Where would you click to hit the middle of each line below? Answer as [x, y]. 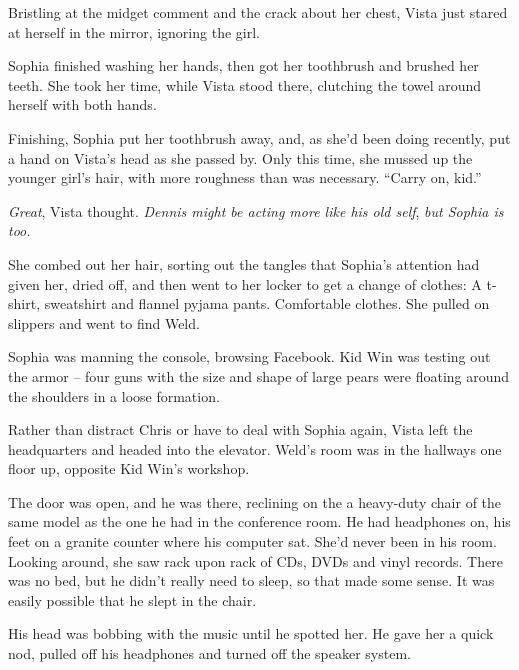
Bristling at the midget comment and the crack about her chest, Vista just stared [258, 12]
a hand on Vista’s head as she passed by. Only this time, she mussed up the [240, 157]
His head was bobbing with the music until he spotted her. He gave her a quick [251, 633]
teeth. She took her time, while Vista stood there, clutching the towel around [245, 84]
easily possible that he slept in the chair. [132, 599]
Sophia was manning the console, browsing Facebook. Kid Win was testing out [249, 356]
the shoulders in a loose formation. [114, 395]
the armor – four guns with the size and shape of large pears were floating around [259, 375]
